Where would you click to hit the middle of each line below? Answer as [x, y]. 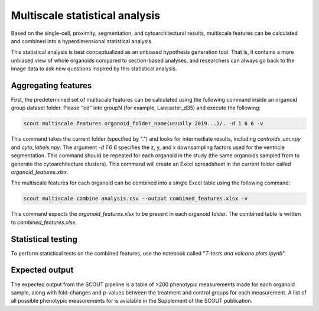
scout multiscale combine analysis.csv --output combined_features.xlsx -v [136, 199]
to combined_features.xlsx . [44, 222]
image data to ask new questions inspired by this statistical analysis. [94, 69]
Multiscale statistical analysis [86, 15]
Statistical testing [44, 239]
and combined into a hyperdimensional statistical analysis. [82, 41]
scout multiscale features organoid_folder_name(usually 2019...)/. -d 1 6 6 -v [143, 124]
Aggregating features [51, 85]
